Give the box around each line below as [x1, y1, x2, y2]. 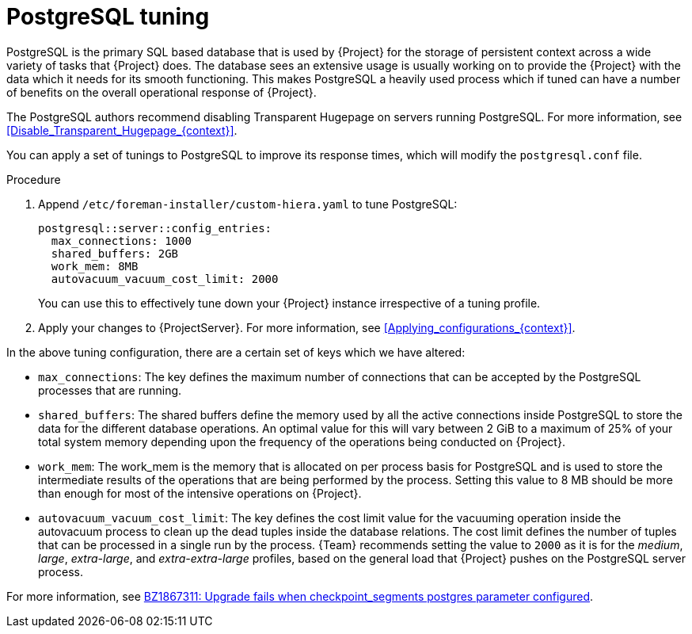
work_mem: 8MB [51, 259, 139, 273]
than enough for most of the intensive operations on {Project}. [38, 486, 362, 500]
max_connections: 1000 [51, 234, 192, 247]
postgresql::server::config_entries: [38, 221, 272, 235]
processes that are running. [38, 383, 182, 397]
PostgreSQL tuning [6, 3, 210, 30]
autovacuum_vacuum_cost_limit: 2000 [51, 272, 279, 285]
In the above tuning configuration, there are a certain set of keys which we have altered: [6, 345, 466, 359]
